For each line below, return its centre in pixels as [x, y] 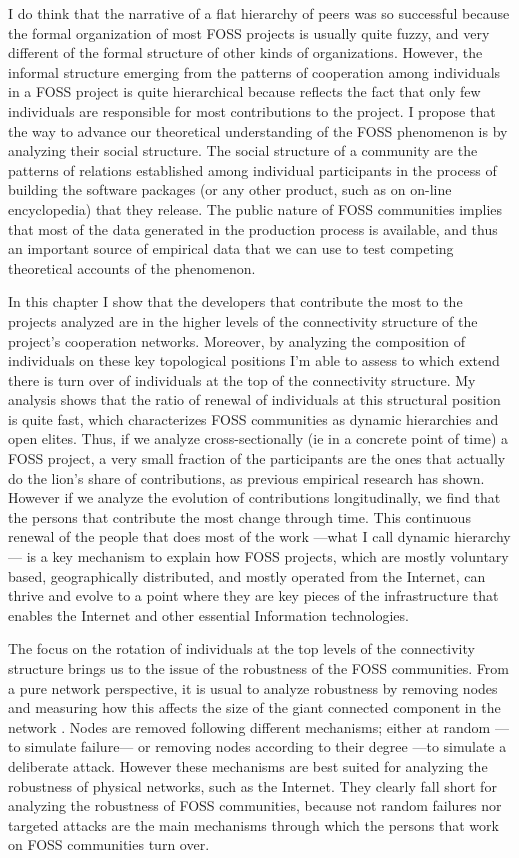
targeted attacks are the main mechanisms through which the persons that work [253, 824]
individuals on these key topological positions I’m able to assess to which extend [254, 360]
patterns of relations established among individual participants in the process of [252, 169]
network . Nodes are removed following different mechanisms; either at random [249, 726]
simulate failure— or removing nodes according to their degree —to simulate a [266, 746]
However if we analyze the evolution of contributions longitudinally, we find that [254, 497]
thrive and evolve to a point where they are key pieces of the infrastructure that [253, 595]
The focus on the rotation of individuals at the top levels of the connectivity [241, 648]
